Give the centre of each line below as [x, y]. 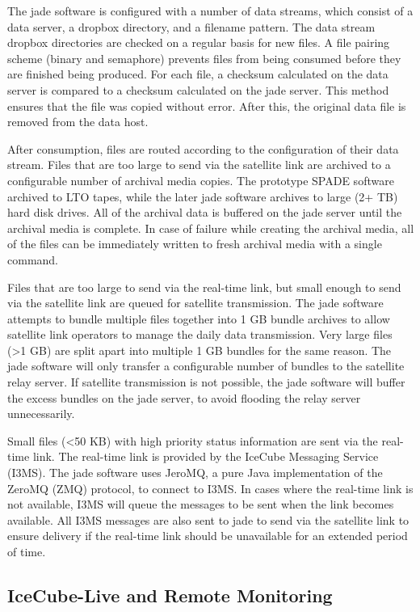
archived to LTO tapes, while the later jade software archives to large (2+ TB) [203, 196]
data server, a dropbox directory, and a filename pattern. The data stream [191, 26]
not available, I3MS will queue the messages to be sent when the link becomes [201, 504]
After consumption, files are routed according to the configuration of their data [203, 148]
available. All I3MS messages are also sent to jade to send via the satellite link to [208, 519]
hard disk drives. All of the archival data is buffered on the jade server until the [205, 212]
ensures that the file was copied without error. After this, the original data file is [207, 106]
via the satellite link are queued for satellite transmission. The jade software [195, 303]
